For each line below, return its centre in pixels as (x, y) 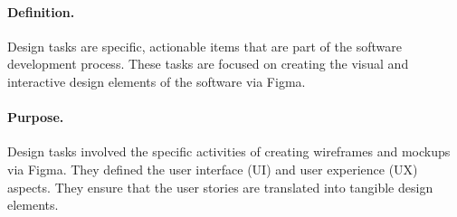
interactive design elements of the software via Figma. (157, 81)
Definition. (41, 11)
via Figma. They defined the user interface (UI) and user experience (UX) (213, 169)
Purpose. (36, 117)
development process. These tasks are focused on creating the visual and (208, 64)
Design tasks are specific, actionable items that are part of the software (205, 46)
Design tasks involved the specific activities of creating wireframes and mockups (229, 151)
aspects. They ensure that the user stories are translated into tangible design (220, 187)
